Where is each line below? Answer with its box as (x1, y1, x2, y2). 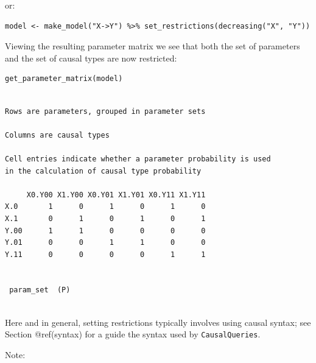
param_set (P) (9, 286, 71, 295)
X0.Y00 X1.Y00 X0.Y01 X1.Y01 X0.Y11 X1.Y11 (26, 190, 206, 199)
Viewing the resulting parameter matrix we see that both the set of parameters (5, 40, 300, 52)
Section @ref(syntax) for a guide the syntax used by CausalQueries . (5, 328, 261, 340)
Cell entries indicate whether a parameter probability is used (5, 154, 271, 163)
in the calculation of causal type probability (5, 166, 202, 175)
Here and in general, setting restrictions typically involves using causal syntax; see (5, 315, 311, 328)
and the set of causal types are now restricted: (5, 51, 177, 64)
